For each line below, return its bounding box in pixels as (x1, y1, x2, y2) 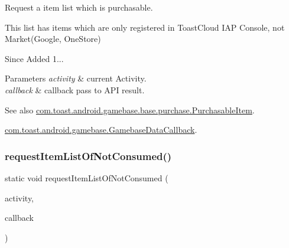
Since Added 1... (5, 52, 64, 64)
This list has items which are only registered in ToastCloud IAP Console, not (5, 21, 285, 33)
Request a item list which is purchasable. (5, 1, 153, 13)
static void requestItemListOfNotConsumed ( (5, 171, 168, 184)
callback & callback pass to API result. (5, 83, 145, 96)
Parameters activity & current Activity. (5, 72, 147, 84)
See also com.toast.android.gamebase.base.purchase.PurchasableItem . (5, 103, 255, 116)
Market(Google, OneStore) (5, 32, 101, 45)
